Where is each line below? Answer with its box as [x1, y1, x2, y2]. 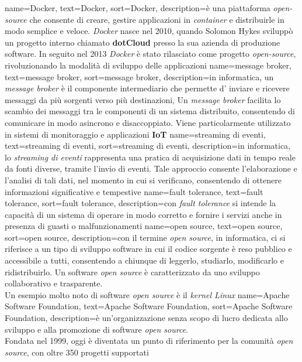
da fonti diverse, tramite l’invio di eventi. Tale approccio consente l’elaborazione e [5, 162, 297, 175]
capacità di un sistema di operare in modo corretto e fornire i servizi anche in [5, 208, 282, 220]
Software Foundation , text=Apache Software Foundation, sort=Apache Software [5, 300, 293, 312]
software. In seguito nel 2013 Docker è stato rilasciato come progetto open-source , [5, 47, 296, 60]
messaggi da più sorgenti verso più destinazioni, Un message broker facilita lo [5, 93, 281, 105]
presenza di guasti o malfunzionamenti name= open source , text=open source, [5, 220, 283, 232]
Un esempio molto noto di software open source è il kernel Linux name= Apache [5, 288, 290, 300]
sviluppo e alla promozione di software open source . [5, 323, 188, 335]
